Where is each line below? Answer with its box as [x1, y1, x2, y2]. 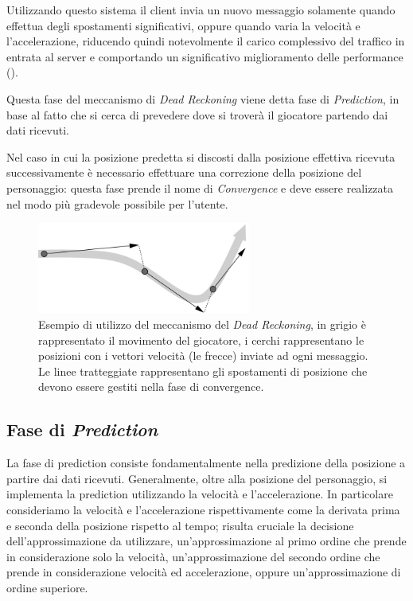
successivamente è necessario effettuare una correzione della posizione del [6, 164, 362, 181]
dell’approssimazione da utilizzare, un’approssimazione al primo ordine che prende [6, 533, 407, 549]
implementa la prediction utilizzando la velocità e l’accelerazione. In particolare [6, 486, 393, 502]
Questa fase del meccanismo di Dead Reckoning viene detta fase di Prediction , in [6, 90, 399, 107]
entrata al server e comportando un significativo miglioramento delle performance [6, 48, 403, 64]
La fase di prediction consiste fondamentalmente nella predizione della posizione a [6, 455, 406, 471]
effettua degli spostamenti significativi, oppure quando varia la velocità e [6, 17, 360, 33]
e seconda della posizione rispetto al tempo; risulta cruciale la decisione [6, 517, 354, 533]
